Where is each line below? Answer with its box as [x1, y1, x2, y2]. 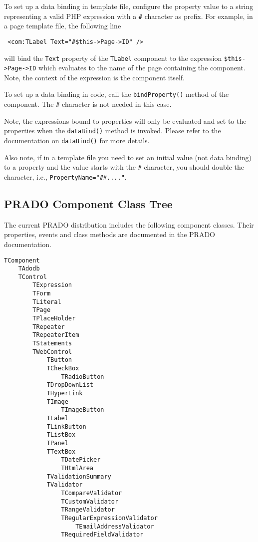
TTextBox [46, 448, 76, 455]
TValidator [46, 481, 83, 489]
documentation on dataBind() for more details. [4, 135, 150, 145]
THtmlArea [61, 464, 93, 472]
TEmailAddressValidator [75, 523, 154, 530]
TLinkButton [46, 423, 86, 430]
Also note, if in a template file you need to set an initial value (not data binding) [4, 152, 252, 162]
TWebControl [32, 348, 72, 355]
